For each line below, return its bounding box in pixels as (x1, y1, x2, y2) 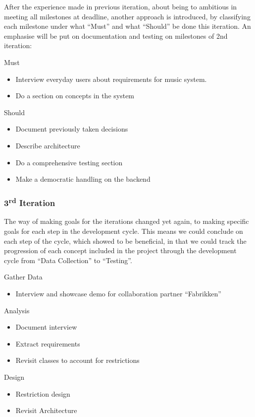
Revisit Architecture (15, 405, 77, 416)
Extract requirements (15, 338, 80, 348)
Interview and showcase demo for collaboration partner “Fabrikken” (15, 288, 221, 298)
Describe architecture (15, 140, 80, 150)
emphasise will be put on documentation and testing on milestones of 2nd (4, 30, 228, 41)
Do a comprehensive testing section (15, 157, 123, 167)
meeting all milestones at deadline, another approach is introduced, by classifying (4, 11, 251, 21)
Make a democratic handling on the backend (15, 174, 151, 184)
